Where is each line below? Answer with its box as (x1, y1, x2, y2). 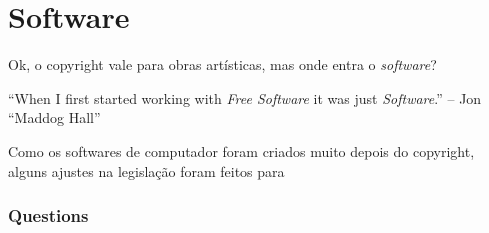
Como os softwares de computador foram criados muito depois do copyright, (8, 140, 475, 161)
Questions (8, 203, 89, 228)
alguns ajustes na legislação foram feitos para (8, 160, 285, 181)
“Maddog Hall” (8, 107, 101, 128)
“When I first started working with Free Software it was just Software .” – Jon (8, 87, 482, 108)
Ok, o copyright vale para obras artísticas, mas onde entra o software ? (8, 54, 437, 75)
